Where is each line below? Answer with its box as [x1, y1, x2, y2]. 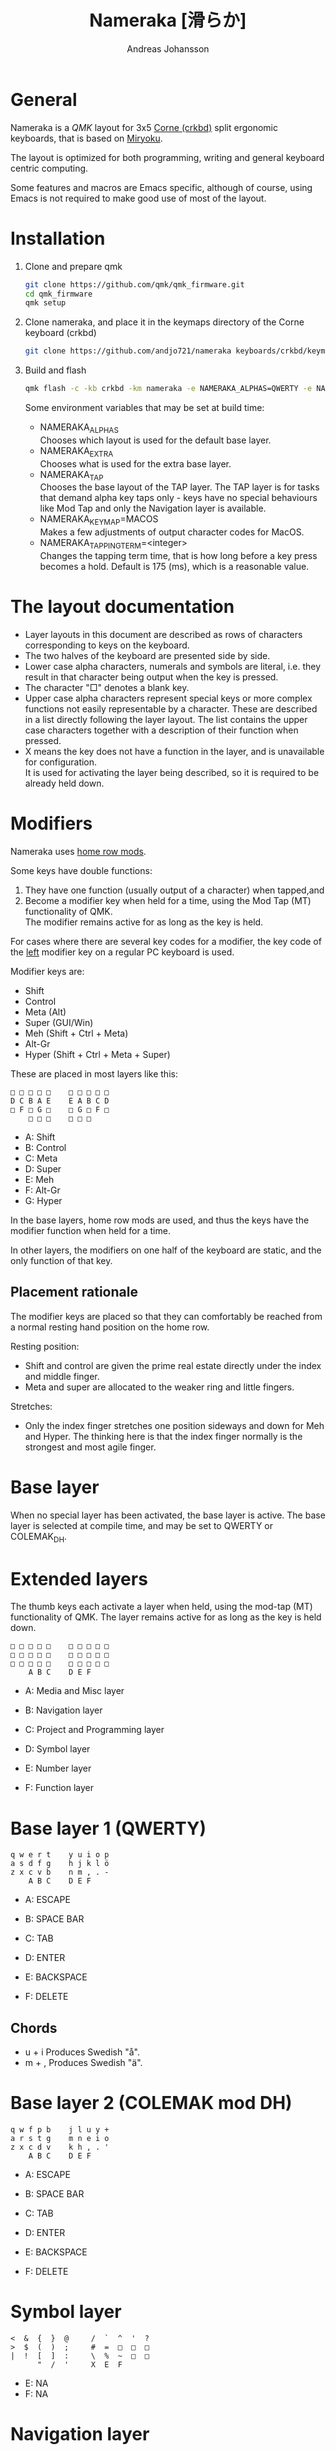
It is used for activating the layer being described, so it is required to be [24, 766, 320, 778]
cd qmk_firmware [24, 289, 93, 299]
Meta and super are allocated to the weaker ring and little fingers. [24, 1381, 295, 1393]
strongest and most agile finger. [24, 1441, 157, 1453]
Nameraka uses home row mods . [10, 845, 147, 857]
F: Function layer [24, 1782, 95, 1794]
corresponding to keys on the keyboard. [24, 639, 190, 651]
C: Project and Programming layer [24, 1724, 165, 1736]
